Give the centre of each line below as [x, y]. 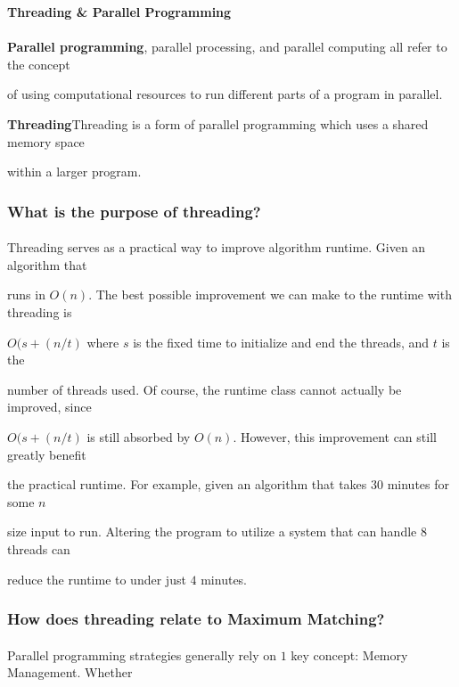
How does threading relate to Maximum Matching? [196, 619]
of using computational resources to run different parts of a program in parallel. [225, 94]
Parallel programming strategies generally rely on [142, 654]
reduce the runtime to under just [97, 579]
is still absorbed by [139, 436]
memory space [46, 141]
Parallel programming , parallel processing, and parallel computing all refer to [227, 47]
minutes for [418, 484]
